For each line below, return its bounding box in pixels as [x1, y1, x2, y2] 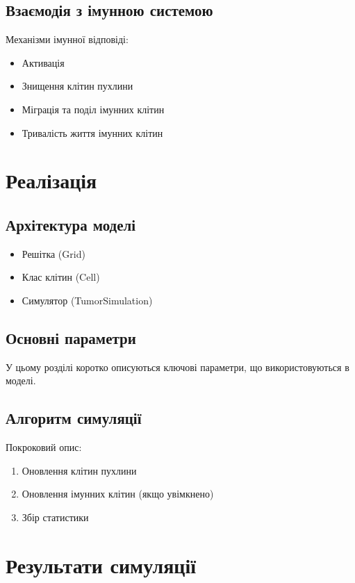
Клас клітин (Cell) [22, 270, 100, 284]
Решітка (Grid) [22, 246, 85, 261]
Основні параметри [6, 327, 136, 348]
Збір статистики [22, 509, 89, 524]
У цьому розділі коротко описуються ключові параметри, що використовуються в [6, 359, 349, 374]
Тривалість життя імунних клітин [22, 125, 163, 140]
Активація [22, 55, 65, 69]
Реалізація [6, 166, 97, 195]
